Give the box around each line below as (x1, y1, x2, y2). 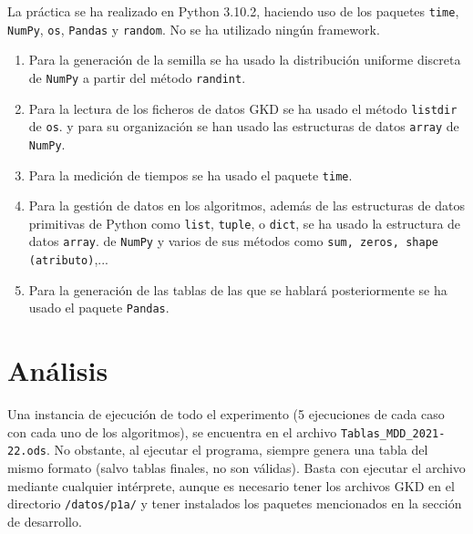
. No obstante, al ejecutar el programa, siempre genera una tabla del (46, 440, 428, 459)
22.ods (7, 445, 46, 458)
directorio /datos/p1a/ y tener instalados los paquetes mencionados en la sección (7, 494, 462, 513)
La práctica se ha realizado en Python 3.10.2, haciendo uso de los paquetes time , (7, 2, 459, 20)
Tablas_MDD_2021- (340, 426, 446, 440)
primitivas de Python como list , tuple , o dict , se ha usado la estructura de (28, 213, 461, 232)
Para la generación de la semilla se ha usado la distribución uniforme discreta (28, 50, 461, 69)
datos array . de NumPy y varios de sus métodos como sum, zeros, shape (28, 231, 438, 251)
